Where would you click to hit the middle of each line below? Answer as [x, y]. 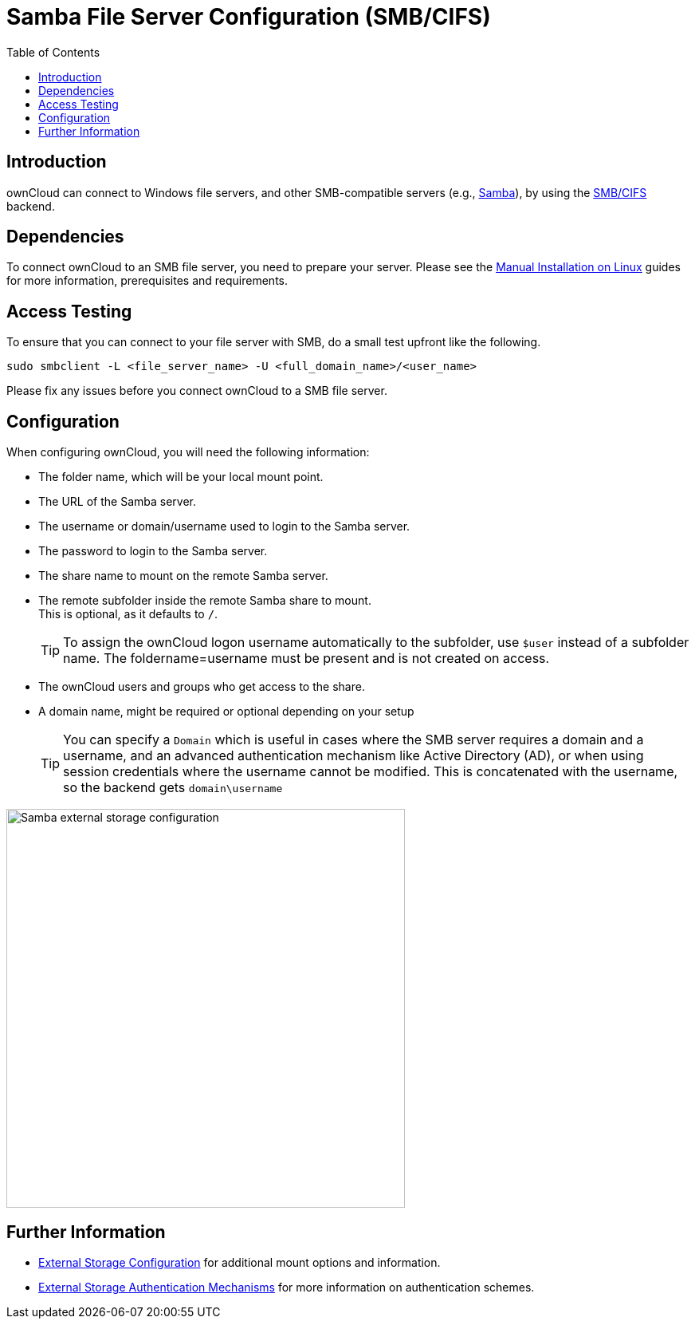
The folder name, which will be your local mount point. [181, 477]
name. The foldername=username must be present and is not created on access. [306, 659]
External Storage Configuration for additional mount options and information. [240, 1262]
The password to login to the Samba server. [153, 551]
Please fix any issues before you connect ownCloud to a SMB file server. [197, 391]
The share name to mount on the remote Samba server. [183, 576]
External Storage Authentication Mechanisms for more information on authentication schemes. [287, 1287]
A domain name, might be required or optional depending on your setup [226, 712]
